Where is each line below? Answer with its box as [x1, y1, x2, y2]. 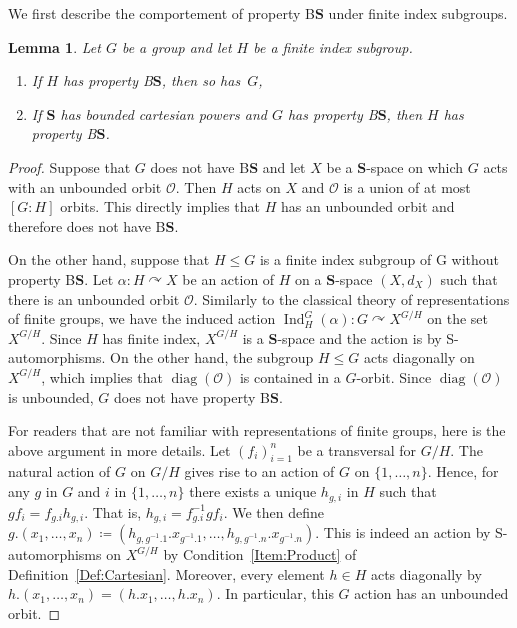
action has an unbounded [354, 583, 509, 604]
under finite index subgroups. [328, 3, 508, 23]
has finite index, [102, 327, 201, 348]
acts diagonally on [363, 347, 475, 368]
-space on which [366, 156, 464, 177]
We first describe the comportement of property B [8, 3, 315, 23]
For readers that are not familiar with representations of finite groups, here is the [8, 420, 506, 441]
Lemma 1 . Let [8, 36, 101, 57]
